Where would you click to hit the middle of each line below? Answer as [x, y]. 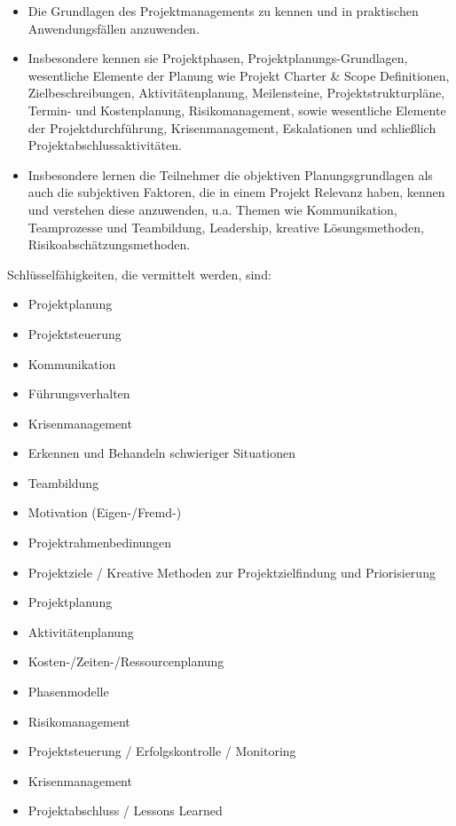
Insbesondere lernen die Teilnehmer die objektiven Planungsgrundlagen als [230, 174]
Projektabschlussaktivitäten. [105, 145]
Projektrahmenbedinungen [100, 543]
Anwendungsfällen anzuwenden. [114, 28]
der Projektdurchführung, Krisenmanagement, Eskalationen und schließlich [232, 127]
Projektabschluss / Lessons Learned [125, 810]
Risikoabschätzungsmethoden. [109, 244]
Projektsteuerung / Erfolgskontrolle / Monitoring [162, 751]
